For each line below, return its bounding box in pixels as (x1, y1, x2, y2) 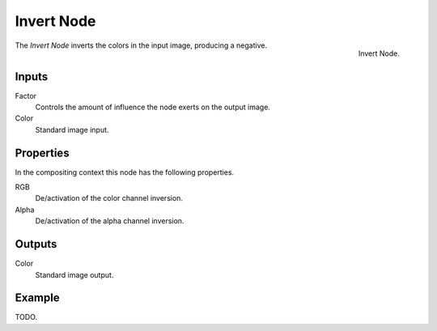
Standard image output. (35, 269, 114, 279)
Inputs (15, 70, 49, 83)
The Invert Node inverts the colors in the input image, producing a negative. (15, 40, 267, 50)
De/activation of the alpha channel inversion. (35, 216, 185, 226)
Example (15, 291, 60, 305)
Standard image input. (35, 125, 109, 134)
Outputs (15, 237, 57, 251)
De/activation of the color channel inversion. (35, 193, 184, 203)
